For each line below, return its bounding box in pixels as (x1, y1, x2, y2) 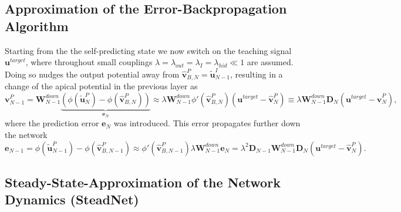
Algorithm (5, 16, 69, 35)
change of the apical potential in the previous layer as (5, 79, 198, 92)
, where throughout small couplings (25, 56, 153, 68)
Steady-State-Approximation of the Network (5, 173, 281, 191)
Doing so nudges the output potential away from (5, 68, 180, 80)
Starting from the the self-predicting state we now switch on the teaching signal (5, 44, 292, 56)
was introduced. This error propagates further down (113, 117, 301, 129)
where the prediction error (5, 117, 99, 129)
